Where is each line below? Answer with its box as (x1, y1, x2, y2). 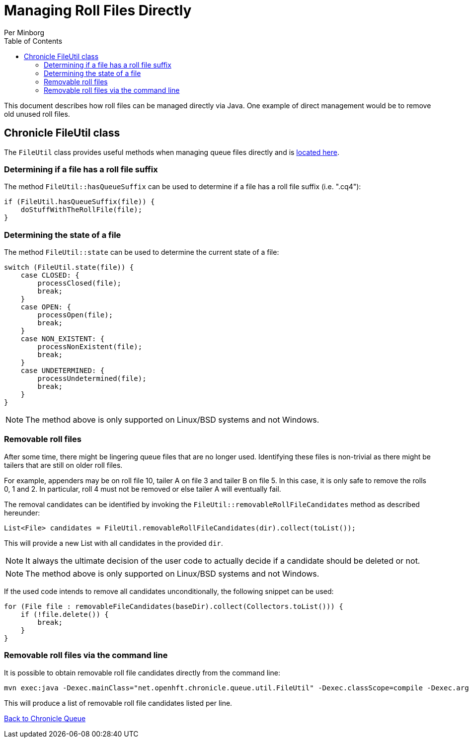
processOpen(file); (37, 311, 113, 319)
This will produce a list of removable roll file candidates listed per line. (4, 698, 233, 707)
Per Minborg (4, 28, 45, 37)
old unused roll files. (4, 109, 70, 118)
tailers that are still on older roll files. (4, 460, 123, 469)
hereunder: (4, 508, 40, 517)
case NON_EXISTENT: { (20, 335, 105, 343)
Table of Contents (4, 36, 63, 45)
